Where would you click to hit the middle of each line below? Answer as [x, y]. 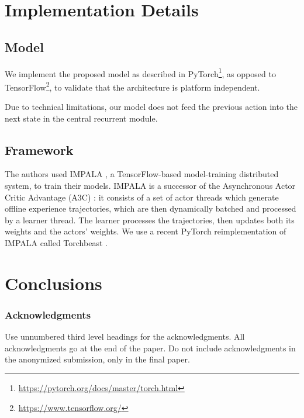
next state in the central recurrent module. [81, 118]
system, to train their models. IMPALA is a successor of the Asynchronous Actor [150, 186]
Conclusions [53, 283]
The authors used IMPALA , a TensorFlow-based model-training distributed [142, 174]
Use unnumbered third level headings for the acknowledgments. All [125, 336]
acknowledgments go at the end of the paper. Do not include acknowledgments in [150, 348]
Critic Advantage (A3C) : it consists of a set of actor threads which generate [142, 197]
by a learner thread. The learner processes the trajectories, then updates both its [150, 220]
